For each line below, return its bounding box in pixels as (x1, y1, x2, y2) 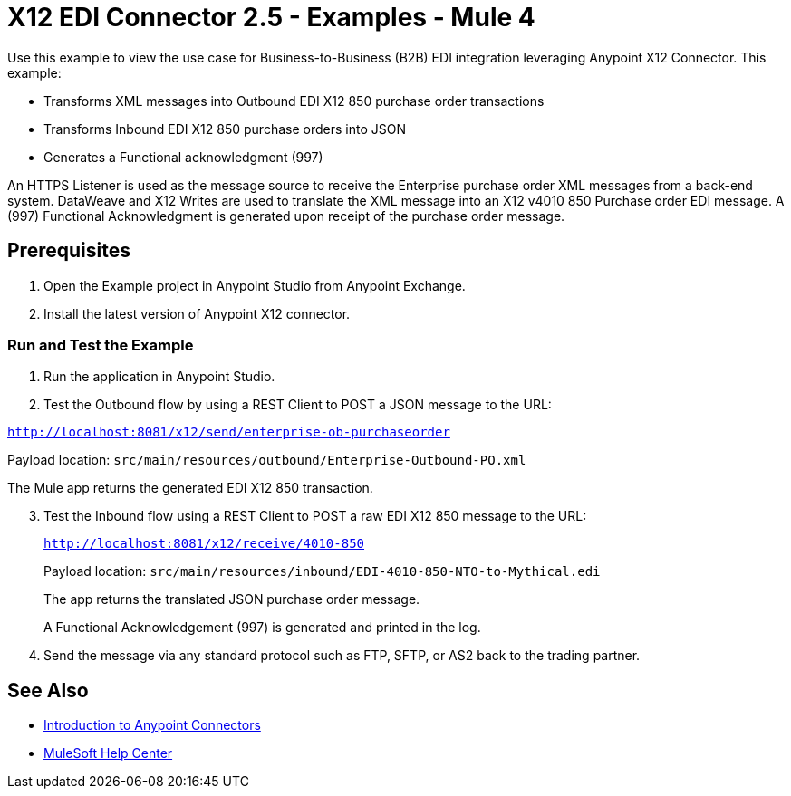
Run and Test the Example (7, 335, 194, 354)
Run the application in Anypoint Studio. (43, 369, 275, 385)
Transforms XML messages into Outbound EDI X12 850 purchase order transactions (43, 92, 545, 109)
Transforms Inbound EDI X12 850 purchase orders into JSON (43, 120, 406, 137)
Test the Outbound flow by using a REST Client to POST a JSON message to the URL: (43, 397, 552, 413)
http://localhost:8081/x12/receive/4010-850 (43, 536, 365, 551)
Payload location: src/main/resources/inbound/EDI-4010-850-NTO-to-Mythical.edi (43, 563, 601, 580)
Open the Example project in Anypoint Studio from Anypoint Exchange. (43, 277, 466, 293)
